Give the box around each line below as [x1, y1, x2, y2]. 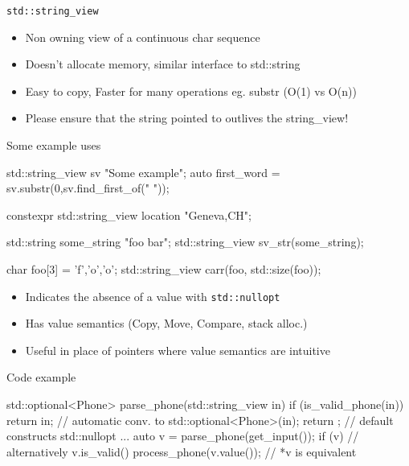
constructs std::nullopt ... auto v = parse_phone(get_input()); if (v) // [6, 427, 359, 444]
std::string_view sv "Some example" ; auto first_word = [6, 163, 280, 180]
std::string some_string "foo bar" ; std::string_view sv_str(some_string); [6, 233, 364, 250]
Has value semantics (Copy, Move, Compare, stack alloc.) [25, 315, 308, 332]
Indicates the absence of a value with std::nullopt [25, 287, 280, 304]
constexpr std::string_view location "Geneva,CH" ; [6, 206, 252, 223]
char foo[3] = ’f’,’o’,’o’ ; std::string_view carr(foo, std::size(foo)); [6, 261, 321, 277]
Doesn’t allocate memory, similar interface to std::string [25, 56, 301, 72]
